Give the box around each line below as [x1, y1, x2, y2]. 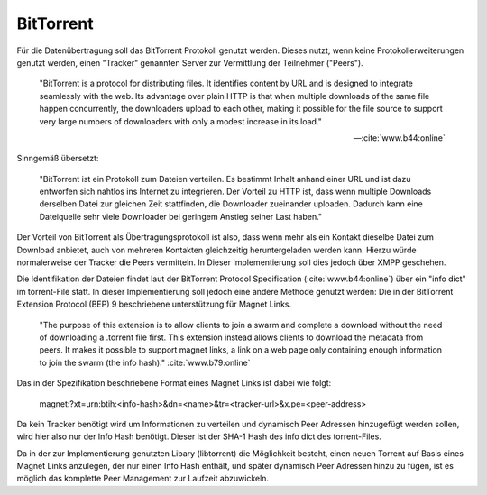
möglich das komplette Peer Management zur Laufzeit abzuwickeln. [16, 473, 270, 484]
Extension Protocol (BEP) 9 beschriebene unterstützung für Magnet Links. [16, 298, 292, 310]
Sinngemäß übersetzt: [16, 153, 99, 164]
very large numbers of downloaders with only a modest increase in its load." [39, 115, 322, 126]
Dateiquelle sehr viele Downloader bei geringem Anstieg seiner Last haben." [39, 211, 323, 222]
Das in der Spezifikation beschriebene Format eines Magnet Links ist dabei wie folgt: [16, 378, 332, 389]
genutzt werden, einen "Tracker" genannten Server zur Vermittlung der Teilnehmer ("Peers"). [16, 57, 364, 68]
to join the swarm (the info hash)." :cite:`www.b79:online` [39, 357, 252, 368]
